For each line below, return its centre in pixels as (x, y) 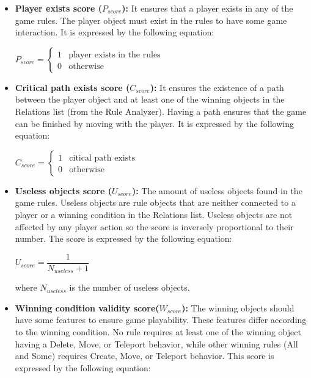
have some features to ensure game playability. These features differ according (161, 320)
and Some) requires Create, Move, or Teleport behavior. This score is (145, 356)
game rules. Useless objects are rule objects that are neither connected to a (155, 202)
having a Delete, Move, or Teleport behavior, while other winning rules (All (156, 343)
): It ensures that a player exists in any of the (207, 8)
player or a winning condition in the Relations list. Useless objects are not (154, 214)
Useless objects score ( (63, 190)
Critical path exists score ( (72, 87)
